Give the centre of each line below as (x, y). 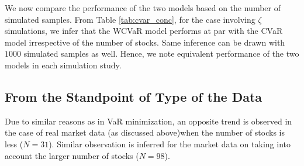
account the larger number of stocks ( (72, 155)
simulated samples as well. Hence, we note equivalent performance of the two (161, 53)
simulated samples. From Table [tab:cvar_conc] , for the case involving (130, 19)
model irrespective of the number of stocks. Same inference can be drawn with (145, 42)
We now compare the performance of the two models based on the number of (143, 8)
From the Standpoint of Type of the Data (134, 96)
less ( (14, 143)
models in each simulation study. (63, 65)
